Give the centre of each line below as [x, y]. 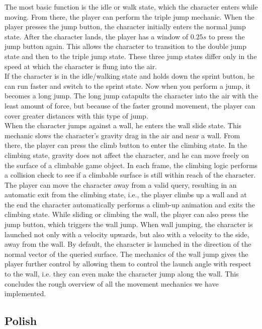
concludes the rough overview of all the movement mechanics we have [112, 283]
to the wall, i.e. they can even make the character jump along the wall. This [122, 274]
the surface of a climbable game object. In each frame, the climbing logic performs [131, 165]
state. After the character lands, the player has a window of [97, 36]
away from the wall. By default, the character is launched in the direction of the [128, 244]
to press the [227, 36]
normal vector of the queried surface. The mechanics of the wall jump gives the [126, 254]
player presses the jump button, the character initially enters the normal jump [125, 26]
